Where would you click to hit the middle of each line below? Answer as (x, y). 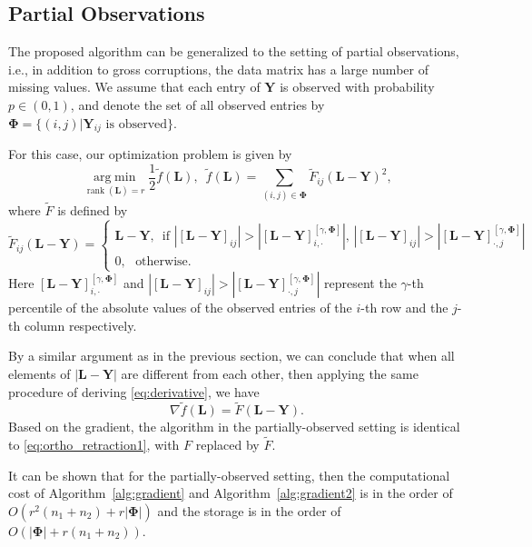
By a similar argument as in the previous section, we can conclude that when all (232, 356)
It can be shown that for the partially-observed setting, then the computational (229, 475)
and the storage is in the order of (249, 510)
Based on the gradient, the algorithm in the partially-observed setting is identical (234, 427)
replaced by (227, 445)
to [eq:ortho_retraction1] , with (94, 445)
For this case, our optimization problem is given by (150, 154)
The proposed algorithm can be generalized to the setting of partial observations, (234, 51)
